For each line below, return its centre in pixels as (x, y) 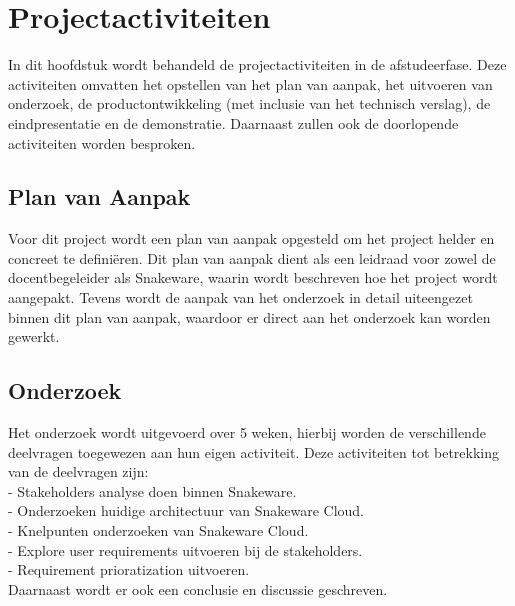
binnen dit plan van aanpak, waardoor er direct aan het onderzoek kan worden (249, 316)
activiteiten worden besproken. (102, 142)
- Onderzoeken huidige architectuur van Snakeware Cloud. (186, 510)
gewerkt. (34, 336)
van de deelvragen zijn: (78, 471)
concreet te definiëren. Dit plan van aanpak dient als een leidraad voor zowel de (252, 257)
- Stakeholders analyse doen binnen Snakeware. (152, 490)
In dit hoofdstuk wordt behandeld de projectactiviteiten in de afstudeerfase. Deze (257, 64)
